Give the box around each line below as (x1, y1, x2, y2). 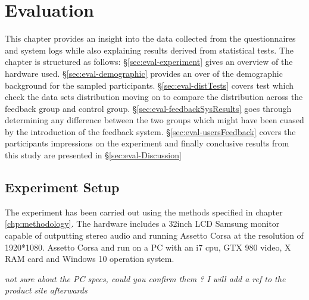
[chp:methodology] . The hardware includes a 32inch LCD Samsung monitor (5, 217, 280, 230)
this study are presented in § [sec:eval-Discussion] (5, 149, 182, 161)
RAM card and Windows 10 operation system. (5, 252, 174, 265)
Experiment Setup (5, 178, 120, 196)
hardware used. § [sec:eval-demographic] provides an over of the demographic (5, 67, 283, 79)
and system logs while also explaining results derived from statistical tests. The (5, 43, 294, 56)
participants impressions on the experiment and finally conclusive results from (5, 137, 289, 149)
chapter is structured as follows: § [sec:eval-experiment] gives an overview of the (5, 55, 293, 68)
